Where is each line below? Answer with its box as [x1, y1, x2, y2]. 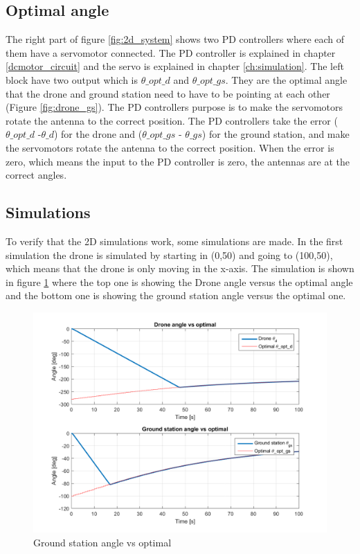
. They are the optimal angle [225, 72, 348, 87]
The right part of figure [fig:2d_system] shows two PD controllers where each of [6, 32, 345, 46]
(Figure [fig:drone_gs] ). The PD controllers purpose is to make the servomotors [6, 100, 343, 114]
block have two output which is [6, 72, 138, 87]
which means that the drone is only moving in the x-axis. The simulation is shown [6, 261, 354, 276]
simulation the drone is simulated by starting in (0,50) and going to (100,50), [6, 247, 333, 262]
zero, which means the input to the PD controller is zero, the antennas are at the [6, 154, 350, 168]
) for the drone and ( [53, 127, 143, 141]
